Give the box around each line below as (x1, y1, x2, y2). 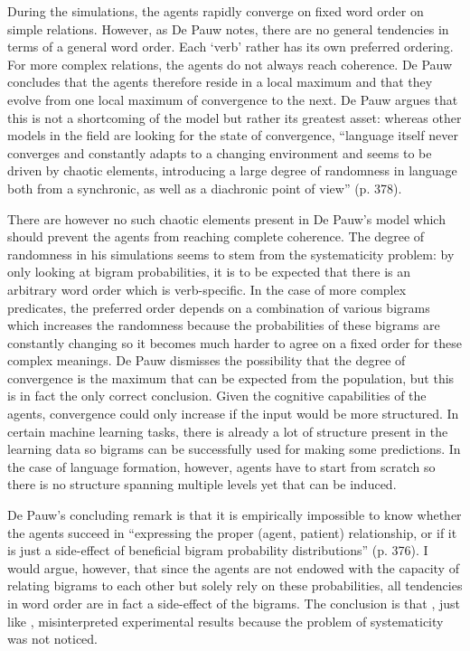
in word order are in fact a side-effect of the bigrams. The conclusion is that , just (7, 594, 461, 612)
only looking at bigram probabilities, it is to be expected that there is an (7, 262, 411, 281)
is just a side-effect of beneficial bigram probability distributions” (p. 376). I (7, 541, 428, 560)
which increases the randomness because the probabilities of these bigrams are (7, 316, 440, 335)
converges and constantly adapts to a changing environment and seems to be (7, 143, 432, 162)
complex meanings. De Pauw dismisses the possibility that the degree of (7, 351, 406, 370)
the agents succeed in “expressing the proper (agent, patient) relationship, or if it (7, 523, 457, 542)
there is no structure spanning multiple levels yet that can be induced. (7, 475, 397, 494)
